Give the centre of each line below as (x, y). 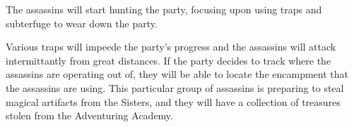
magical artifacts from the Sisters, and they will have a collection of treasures (173, 101)
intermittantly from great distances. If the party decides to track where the (169, 60)
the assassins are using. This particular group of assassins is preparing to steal (175, 87)
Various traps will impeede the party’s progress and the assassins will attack (171, 47)
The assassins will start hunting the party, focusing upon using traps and (164, 9)
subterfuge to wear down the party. (82, 23)
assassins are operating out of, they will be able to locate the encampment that (177, 74)
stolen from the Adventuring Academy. (89, 115)
